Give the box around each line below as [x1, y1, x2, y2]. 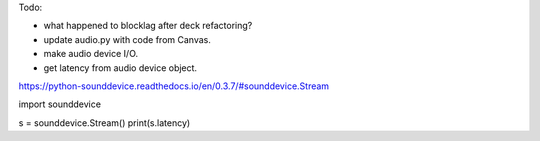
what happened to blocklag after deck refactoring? [43, 20, 253, 32]
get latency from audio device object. [43, 61, 198, 74]
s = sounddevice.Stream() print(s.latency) [18, 116, 191, 129]
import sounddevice [18, 98, 102, 110]
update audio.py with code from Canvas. [43, 33, 212, 45]
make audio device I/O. [43, 48, 139, 60]
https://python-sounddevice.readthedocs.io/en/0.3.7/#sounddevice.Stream [18, 80, 330, 92]
